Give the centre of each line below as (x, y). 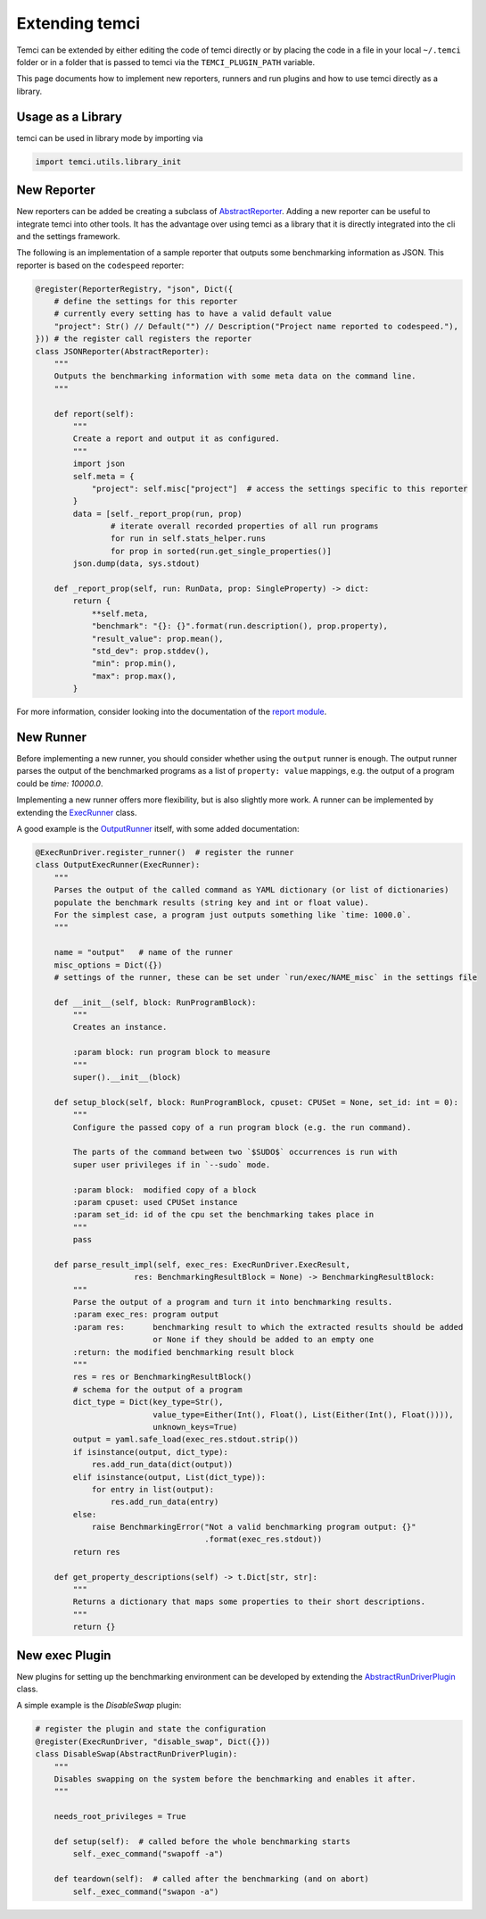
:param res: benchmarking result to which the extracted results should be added (268, 1327)
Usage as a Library (69, 116)
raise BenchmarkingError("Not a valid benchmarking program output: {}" (254, 1527)
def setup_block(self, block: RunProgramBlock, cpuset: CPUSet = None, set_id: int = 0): (256, 1102)
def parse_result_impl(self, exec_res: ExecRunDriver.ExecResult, (202, 1264)
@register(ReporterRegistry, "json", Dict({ (134, 289)
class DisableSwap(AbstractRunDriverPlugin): (136, 1754)
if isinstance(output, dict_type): (151, 1452)
